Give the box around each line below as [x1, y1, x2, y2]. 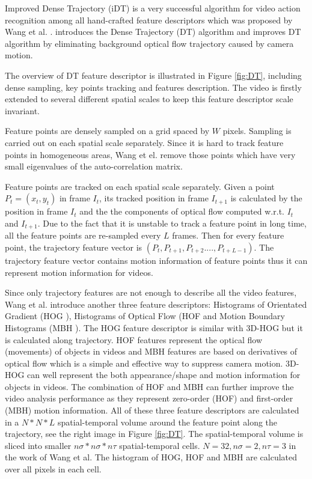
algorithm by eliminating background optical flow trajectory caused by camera [5, 37, 294, 49]
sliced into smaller [5, 439, 72, 451]
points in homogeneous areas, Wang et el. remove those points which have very [5, 148, 296, 160]
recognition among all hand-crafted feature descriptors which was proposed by [5, 13, 293, 26]
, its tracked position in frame [99, 192, 209, 204]
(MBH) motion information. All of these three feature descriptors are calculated [5, 404, 299, 416]
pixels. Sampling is [222, 124, 292, 137]
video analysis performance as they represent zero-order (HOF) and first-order [5, 392, 293, 404]
